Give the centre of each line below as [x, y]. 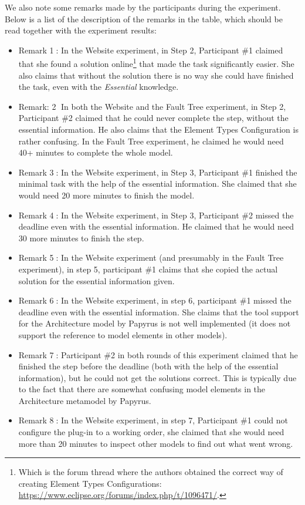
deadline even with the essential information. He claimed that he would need [156, 226]
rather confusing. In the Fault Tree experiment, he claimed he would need [151, 141]
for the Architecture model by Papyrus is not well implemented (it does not [155, 323]
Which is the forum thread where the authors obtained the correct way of [151, 472]
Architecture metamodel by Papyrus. [85, 400]
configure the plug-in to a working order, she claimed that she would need [151, 432]
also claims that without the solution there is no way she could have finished [156, 75]
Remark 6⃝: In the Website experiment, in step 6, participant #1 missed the [155, 300]
